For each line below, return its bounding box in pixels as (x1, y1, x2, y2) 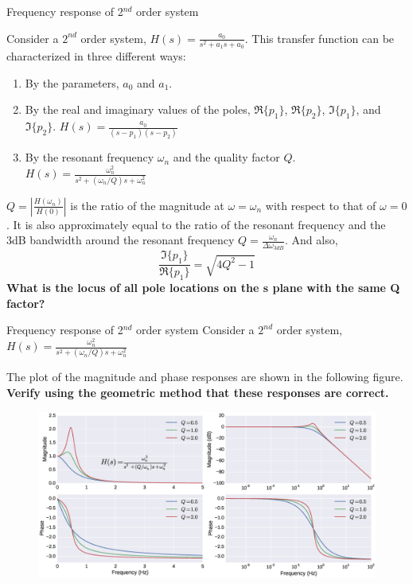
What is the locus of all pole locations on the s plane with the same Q (6, 279, 400, 296)
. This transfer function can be (244, 29, 395, 46)
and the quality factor (173, 149, 280, 165)
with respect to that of (265, 197, 376, 213)
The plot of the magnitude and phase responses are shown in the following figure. (6, 368, 403, 385)
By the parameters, (25, 74, 119, 91)
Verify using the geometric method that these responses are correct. (6, 384, 389, 401)
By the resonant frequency (25, 149, 154, 165)
